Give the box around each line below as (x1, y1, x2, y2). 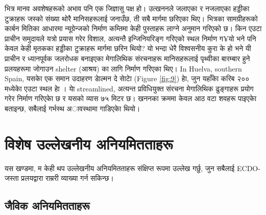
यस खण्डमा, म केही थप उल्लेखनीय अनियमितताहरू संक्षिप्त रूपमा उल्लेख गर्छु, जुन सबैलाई (5, 162, 235, 173)
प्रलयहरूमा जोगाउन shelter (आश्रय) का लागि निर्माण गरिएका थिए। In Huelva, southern (5, 63, 242, 74)
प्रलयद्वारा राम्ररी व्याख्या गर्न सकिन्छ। (21, 173, 114, 183)
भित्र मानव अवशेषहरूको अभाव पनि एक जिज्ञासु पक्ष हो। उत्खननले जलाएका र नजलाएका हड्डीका (5, 3, 250, 13)
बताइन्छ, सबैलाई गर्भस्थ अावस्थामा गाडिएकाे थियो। (5, 103, 140, 113)
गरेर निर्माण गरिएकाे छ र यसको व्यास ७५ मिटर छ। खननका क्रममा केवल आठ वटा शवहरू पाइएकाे (5, 93, 257, 104)
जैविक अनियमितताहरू (5, 198, 90, 213)
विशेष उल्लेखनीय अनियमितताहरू (5, 133, 173, 154)
